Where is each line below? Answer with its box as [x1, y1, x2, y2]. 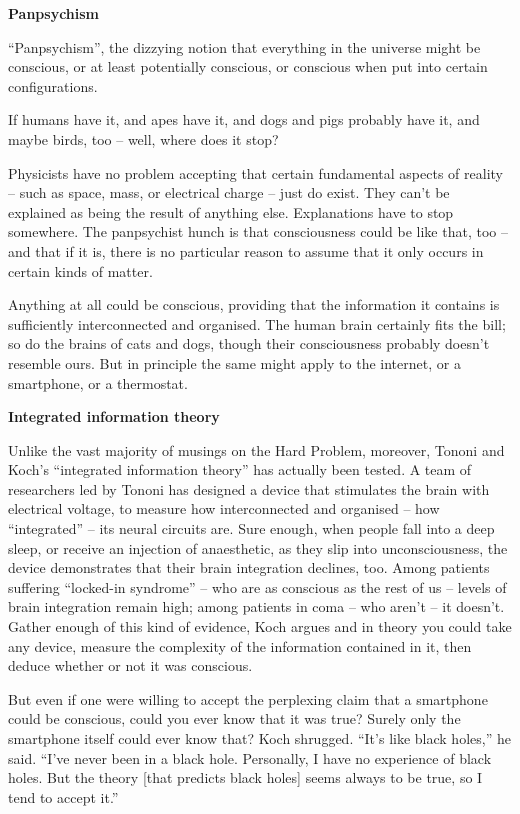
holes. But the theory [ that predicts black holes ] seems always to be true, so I [8, 767, 483, 788]
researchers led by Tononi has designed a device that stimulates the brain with [8, 478, 490, 499]
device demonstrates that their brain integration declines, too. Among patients [8, 557, 490, 578]
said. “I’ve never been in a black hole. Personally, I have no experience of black [8, 747, 492, 768]
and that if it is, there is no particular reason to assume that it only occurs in [8, 240, 484, 261]
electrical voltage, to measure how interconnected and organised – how [8, 498, 440, 519]
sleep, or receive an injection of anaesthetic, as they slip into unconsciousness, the [8, 537, 508, 558]
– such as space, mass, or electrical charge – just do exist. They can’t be [8, 182, 450, 203]
